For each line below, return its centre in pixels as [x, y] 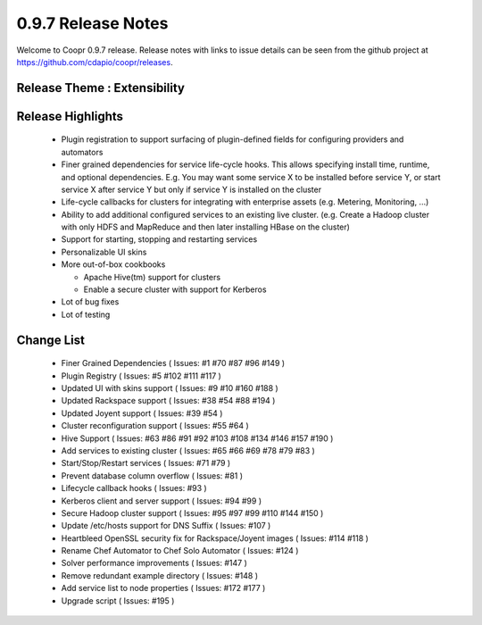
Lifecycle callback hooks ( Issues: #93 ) [134, 488]
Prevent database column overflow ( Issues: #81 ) [152, 475]
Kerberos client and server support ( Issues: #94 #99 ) [162, 501]
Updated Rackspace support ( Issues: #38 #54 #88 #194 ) [168, 401]
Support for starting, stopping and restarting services [159, 239]
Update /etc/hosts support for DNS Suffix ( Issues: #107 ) [166, 526]
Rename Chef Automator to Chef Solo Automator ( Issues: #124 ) [180, 551]
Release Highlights [70, 116]
